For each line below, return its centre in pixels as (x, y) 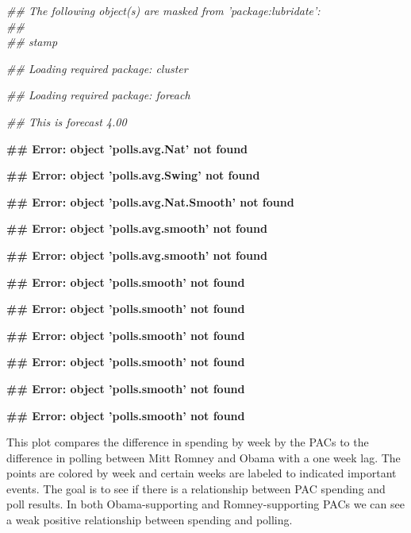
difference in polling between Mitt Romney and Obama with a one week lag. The (204, 457)
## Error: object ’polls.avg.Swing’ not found (133, 175)
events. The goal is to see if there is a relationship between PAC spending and (196, 488)
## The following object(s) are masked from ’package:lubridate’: (163, 10)
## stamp (32, 42)
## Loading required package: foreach (98, 95)
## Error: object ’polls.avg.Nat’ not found (127, 148)
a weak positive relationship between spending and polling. (150, 520)
